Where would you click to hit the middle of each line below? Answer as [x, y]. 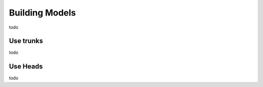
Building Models [42, 13]
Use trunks [26, 41]
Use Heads [26, 66]
